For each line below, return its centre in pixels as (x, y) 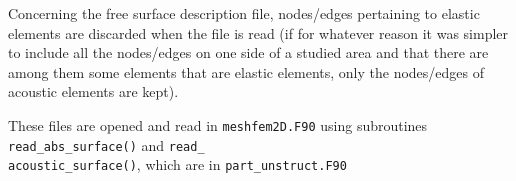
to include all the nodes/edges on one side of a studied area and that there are (248, 52)
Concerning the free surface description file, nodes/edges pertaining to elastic (244, 13)
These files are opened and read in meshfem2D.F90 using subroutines (218, 124)
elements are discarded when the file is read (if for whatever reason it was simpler (258, 32)
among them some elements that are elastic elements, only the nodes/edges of (246, 71)
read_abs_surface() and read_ (106, 144)
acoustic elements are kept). (93, 91)
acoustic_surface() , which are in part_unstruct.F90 (177, 164)
